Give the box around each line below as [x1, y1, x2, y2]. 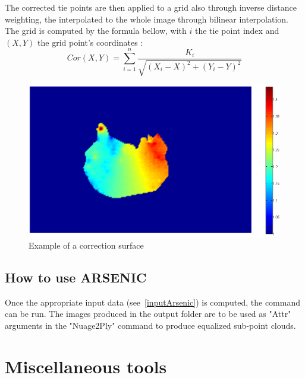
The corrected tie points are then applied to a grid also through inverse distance [5, 1, 297, 13]
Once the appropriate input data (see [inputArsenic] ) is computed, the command [5, 296, 300, 308]
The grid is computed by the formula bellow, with [5, 24, 187, 37]
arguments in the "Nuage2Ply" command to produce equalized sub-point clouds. [5, 319, 296, 331]
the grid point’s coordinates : [37, 36, 143, 48]
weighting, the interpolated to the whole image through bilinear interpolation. [5, 12, 288, 25]
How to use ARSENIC [5, 268, 147, 286]
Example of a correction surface [29, 239, 144, 251]
